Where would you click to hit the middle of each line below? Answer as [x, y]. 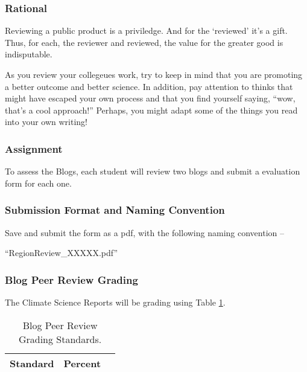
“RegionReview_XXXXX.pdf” [62, 253]
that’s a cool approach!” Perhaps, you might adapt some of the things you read [151, 110]
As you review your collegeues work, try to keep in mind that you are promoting [154, 74]
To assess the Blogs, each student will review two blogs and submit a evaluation [153, 171]
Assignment [34, 148]
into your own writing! [46, 122]
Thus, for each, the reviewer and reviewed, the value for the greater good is [144, 42]
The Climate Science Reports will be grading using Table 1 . [115, 302]
